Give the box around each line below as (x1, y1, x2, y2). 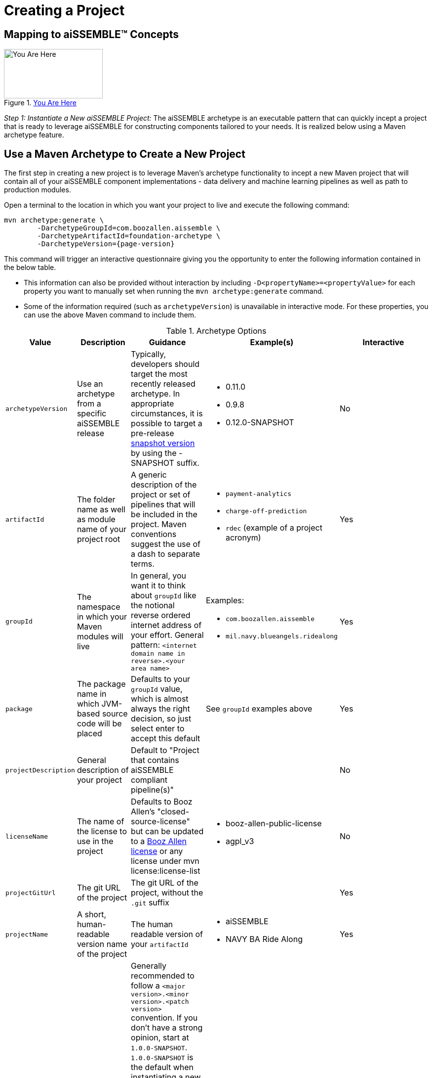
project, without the (131, 888, 203, 898)
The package (77, 679, 126, 689)
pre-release (131, 428, 174, 439)
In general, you (131, 571, 186, 581)
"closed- (157, 807, 189, 817)
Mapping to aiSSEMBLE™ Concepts (4, 28, 179, 41)
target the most (131, 369, 188, 379)
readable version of (131, 929, 203, 940)
